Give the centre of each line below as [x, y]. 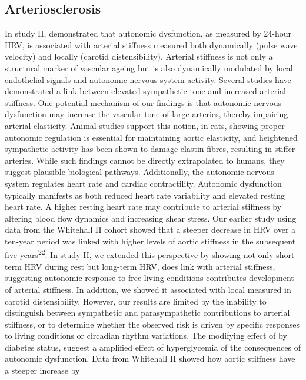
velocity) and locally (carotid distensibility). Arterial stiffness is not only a [139, 56]
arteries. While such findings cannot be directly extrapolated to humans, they [145, 160]
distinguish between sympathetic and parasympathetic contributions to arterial [147, 313]
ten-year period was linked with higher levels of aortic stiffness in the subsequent [150, 241]
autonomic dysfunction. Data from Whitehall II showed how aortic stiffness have [150, 358]
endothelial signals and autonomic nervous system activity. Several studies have [148, 79]
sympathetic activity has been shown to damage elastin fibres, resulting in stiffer [150, 149]
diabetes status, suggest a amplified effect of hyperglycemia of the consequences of [153, 347]
